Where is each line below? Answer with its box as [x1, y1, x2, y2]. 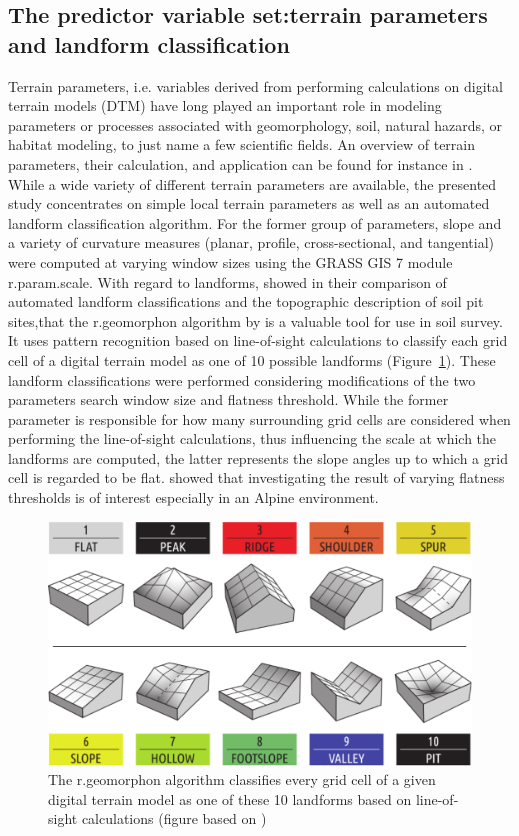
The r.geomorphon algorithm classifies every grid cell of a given [48, 769, 436, 790]
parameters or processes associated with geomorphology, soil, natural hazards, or [8, 114, 503, 135]
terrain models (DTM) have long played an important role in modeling [8, 95, 442, 116]
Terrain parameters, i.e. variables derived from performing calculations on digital [8, 75, 503, 96]
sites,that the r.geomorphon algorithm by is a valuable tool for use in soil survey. [8, 310, 503, 331]
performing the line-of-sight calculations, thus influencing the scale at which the [8, 428, 497, 449]
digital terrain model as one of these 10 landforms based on [48, 788, 412, 809]
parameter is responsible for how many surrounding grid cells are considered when [8, 408, 511, 429]
